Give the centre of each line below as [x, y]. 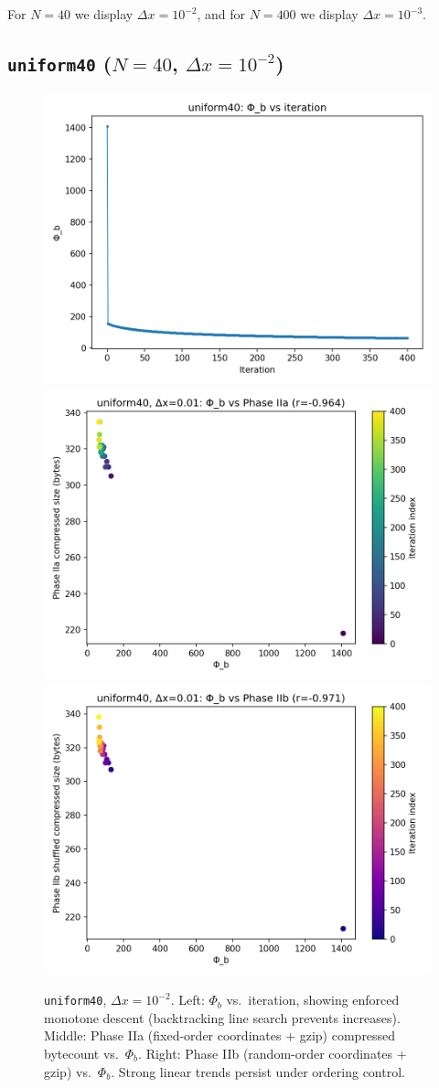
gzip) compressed [348, 1035]
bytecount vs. [81, 1053]
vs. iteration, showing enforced [313, 1000]
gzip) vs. [68, 1071]
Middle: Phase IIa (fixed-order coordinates [163, 1035]
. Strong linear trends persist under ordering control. [258, 1071]
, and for [221, 14]
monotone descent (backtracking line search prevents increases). [222, 1017]
